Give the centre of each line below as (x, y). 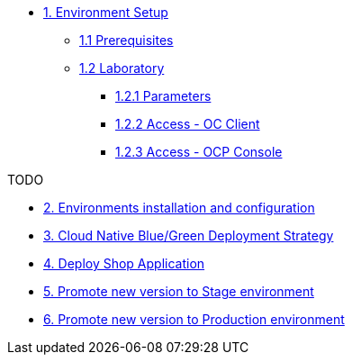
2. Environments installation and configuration (179, 208)
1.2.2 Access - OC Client (188, 124)
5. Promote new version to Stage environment (179, 291)
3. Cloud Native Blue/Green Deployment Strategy (189, 235)
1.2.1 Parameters (163, 96)
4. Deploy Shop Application (124, 263)
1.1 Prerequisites (126, 40)
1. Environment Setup (106, 12)
